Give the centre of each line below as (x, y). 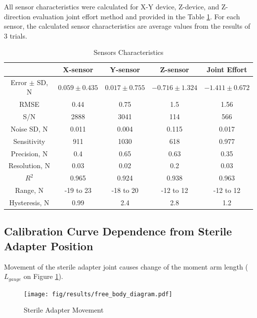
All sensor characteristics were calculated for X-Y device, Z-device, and (112, 6)
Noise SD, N (29, 128)
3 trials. (16, 35)
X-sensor (78, 69)
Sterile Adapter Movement (64, 310)
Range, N (29, 190)
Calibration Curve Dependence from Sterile (118, 231)
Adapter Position (49, 246)
